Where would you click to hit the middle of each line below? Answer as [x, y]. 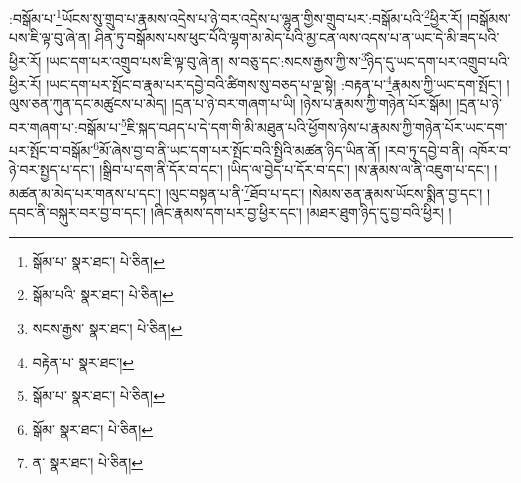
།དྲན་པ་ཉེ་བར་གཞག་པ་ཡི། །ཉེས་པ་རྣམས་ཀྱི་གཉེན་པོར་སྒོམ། [311, 103]
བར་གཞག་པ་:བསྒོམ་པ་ [65, 126]
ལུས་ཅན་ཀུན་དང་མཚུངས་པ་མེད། [88, 103]
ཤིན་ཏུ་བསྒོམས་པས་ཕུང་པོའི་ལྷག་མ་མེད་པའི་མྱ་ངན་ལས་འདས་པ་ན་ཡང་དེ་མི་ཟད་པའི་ [297, 37]
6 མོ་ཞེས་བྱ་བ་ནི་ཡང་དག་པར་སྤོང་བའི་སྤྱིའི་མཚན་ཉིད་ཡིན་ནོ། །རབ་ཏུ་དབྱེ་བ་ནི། [278, 148]
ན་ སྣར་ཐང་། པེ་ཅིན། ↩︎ [88, 462]
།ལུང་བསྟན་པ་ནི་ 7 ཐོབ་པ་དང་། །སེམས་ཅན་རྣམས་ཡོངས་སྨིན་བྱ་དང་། [324, 191]
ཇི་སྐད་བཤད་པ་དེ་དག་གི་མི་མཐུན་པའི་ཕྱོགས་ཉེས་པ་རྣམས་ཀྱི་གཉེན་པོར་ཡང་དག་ [317, 126]
